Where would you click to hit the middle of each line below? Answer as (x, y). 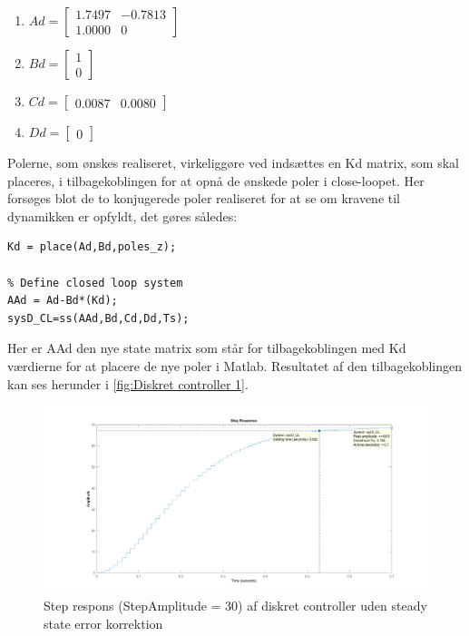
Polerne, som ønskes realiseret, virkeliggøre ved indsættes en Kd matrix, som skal (233, 162)
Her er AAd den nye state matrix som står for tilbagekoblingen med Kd (207, 348)
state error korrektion (103, 623)
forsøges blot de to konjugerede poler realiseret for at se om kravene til (204, 198)
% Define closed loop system (95, 283)
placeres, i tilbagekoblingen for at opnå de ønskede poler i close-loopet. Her (216, 180)
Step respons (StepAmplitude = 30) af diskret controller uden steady (235, 606)
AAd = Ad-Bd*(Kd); (63, 301)
